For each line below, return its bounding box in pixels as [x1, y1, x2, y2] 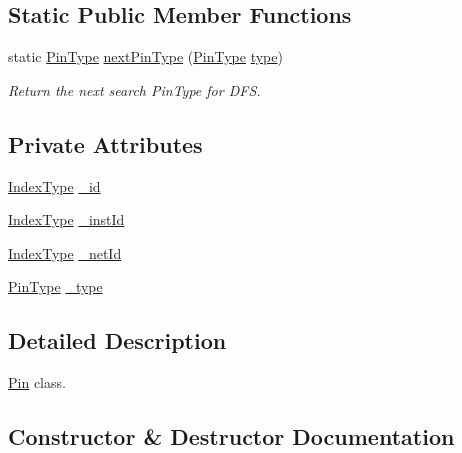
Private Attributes [8, 128, 203, 159]
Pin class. [8, 372, 66, 393]
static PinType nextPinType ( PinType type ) [8, 46, 283, 67]
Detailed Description [8, 325, 227, 356]
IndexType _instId [8, 209, 125, 230]
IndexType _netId [8, 242, 122, 263]
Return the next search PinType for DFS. [8, 79, 261, 100]
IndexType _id [8, 175, 101, 196]
